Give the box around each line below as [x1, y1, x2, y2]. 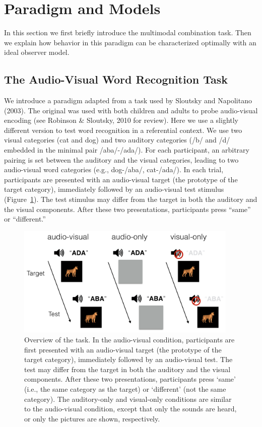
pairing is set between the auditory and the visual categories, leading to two [4, 154, 239, 165]
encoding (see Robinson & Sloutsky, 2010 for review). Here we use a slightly [4, 115, 239, 125]
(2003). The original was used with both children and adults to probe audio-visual [4, 105, 258, 115]
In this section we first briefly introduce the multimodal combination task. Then [4, 27, 251, 38]
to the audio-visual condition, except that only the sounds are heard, [24, 403, 237, 414]
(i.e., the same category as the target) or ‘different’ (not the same [24, 383, 226, 394]
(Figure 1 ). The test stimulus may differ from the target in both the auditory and [4, 194, 257, 204]
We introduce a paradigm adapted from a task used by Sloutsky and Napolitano [4, 95, 252, 106]
